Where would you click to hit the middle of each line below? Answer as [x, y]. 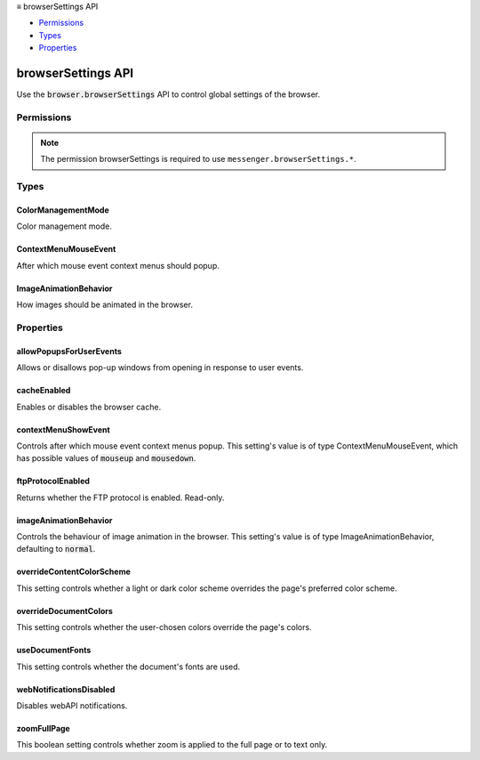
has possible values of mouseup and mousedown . [106, 458]
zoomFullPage [43, 729]
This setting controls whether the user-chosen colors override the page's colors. [164, 627]
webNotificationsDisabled [66, 689]
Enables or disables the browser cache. [89, 407]
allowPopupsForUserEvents [69, 351]
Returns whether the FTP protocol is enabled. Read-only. [120, 497]
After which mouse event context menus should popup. [118, 265]
